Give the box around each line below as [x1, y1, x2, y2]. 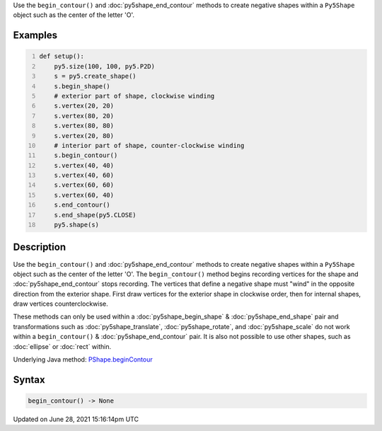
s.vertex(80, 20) [54, 112, 115, 120]
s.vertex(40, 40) [54, 161, 115, 169]
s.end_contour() [54, 201, 111, 209]
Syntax [13, 374, 45, 386]
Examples [13, 29, 58, 42]
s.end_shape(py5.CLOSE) [54, 211, 137, 219]
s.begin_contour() [54, 151, 118, 159]
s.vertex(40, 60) [54, 171, 115, 180]
